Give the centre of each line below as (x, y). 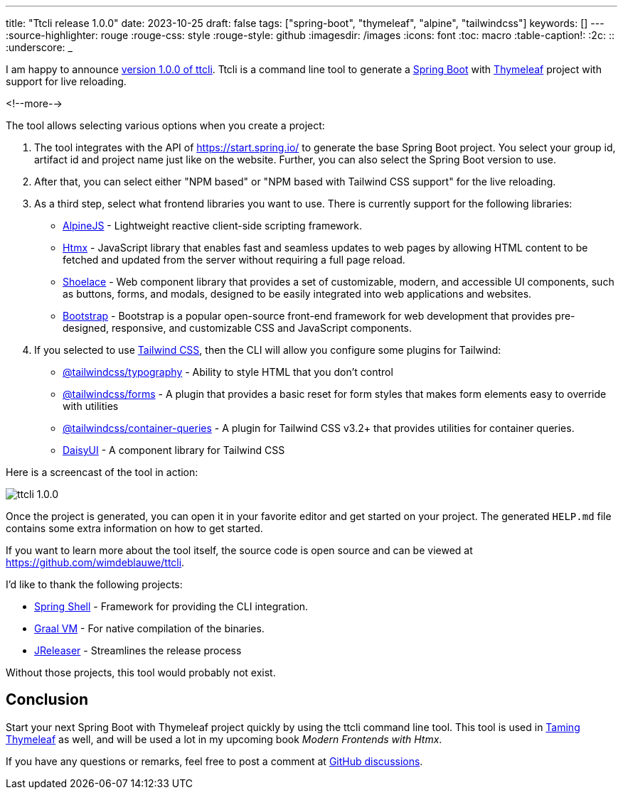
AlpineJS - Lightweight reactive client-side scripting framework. (212, 226)
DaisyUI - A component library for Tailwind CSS (174, 450)
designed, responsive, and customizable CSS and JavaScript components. (238, 328)
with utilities (91, 406)
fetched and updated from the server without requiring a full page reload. (234, 260)
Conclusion (47, 700)
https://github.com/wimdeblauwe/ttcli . (95, 562)
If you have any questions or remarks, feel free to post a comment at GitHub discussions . (214, 761)
